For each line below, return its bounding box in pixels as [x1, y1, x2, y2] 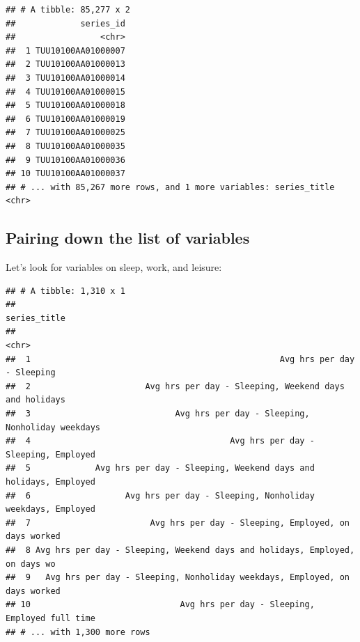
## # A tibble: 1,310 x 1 [6, 285, 125, 296]
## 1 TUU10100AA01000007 [6, 45, 125, 56]
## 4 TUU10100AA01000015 [6, 86, 125, 97]
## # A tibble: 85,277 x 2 [6, 5, 130, 15]
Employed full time [6, 613, 95, 623]
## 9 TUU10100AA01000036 [6, 155, 125, 165]
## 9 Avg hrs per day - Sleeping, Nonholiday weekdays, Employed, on [6, 572, 350, 583]
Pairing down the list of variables [6, 227, 250, 249]
